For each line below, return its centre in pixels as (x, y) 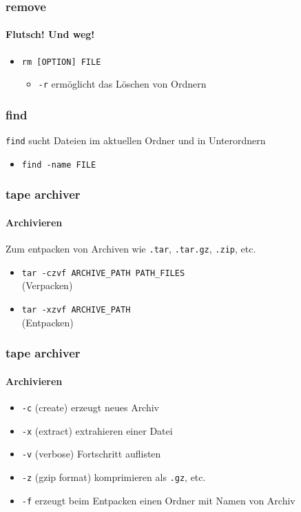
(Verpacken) (47, 285)
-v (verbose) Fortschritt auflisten (91, 454)
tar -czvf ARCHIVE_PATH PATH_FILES (103, 273)
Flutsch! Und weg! (50, 34)
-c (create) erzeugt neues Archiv (91, 407)
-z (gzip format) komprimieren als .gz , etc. (114, 476)
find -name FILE (59, 165)
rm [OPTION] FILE (61, 62)
